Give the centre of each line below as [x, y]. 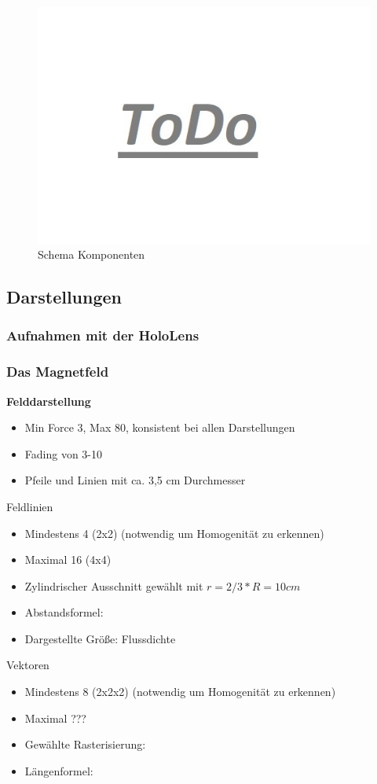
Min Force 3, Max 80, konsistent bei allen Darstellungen [160, 427]
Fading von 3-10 [64, 453]
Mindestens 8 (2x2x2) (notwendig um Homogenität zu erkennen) [180, 692]
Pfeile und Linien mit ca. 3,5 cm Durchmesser [135, 480]
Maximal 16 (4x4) [68, 559]
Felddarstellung [49, 401]
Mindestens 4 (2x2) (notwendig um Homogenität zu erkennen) [174, 533]
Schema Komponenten [92, 254]
